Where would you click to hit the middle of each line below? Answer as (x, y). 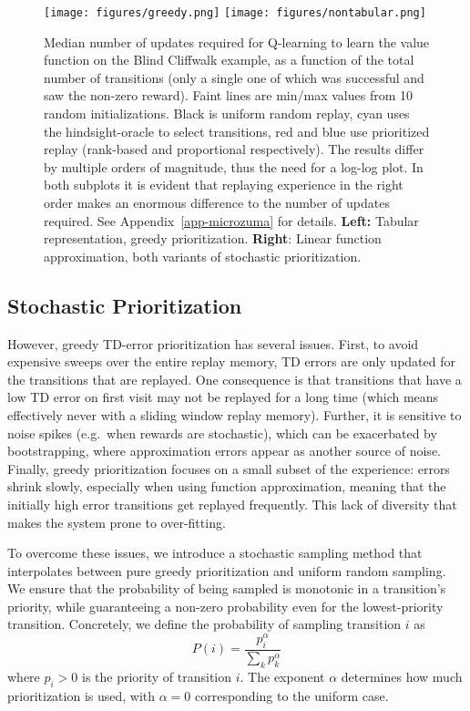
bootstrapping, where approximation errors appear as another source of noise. (224, 451)
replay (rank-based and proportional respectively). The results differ (234, 149)
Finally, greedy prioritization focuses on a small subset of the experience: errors (229, 468)
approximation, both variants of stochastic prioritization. (203, 256)
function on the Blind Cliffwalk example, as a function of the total (229, 60)
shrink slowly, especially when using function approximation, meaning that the (227, 486)
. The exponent (282, 676)
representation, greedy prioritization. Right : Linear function (213, 238)
